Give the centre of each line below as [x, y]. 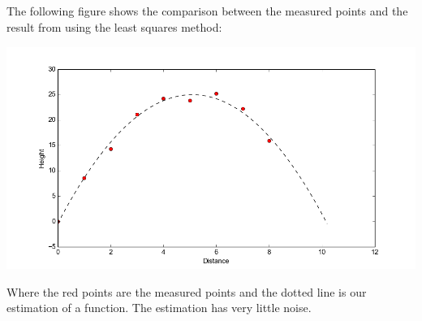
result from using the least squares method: [114, 26]
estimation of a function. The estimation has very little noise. [159, 308]
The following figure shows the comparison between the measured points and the [207, 11]
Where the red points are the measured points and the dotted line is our [187, 291]
